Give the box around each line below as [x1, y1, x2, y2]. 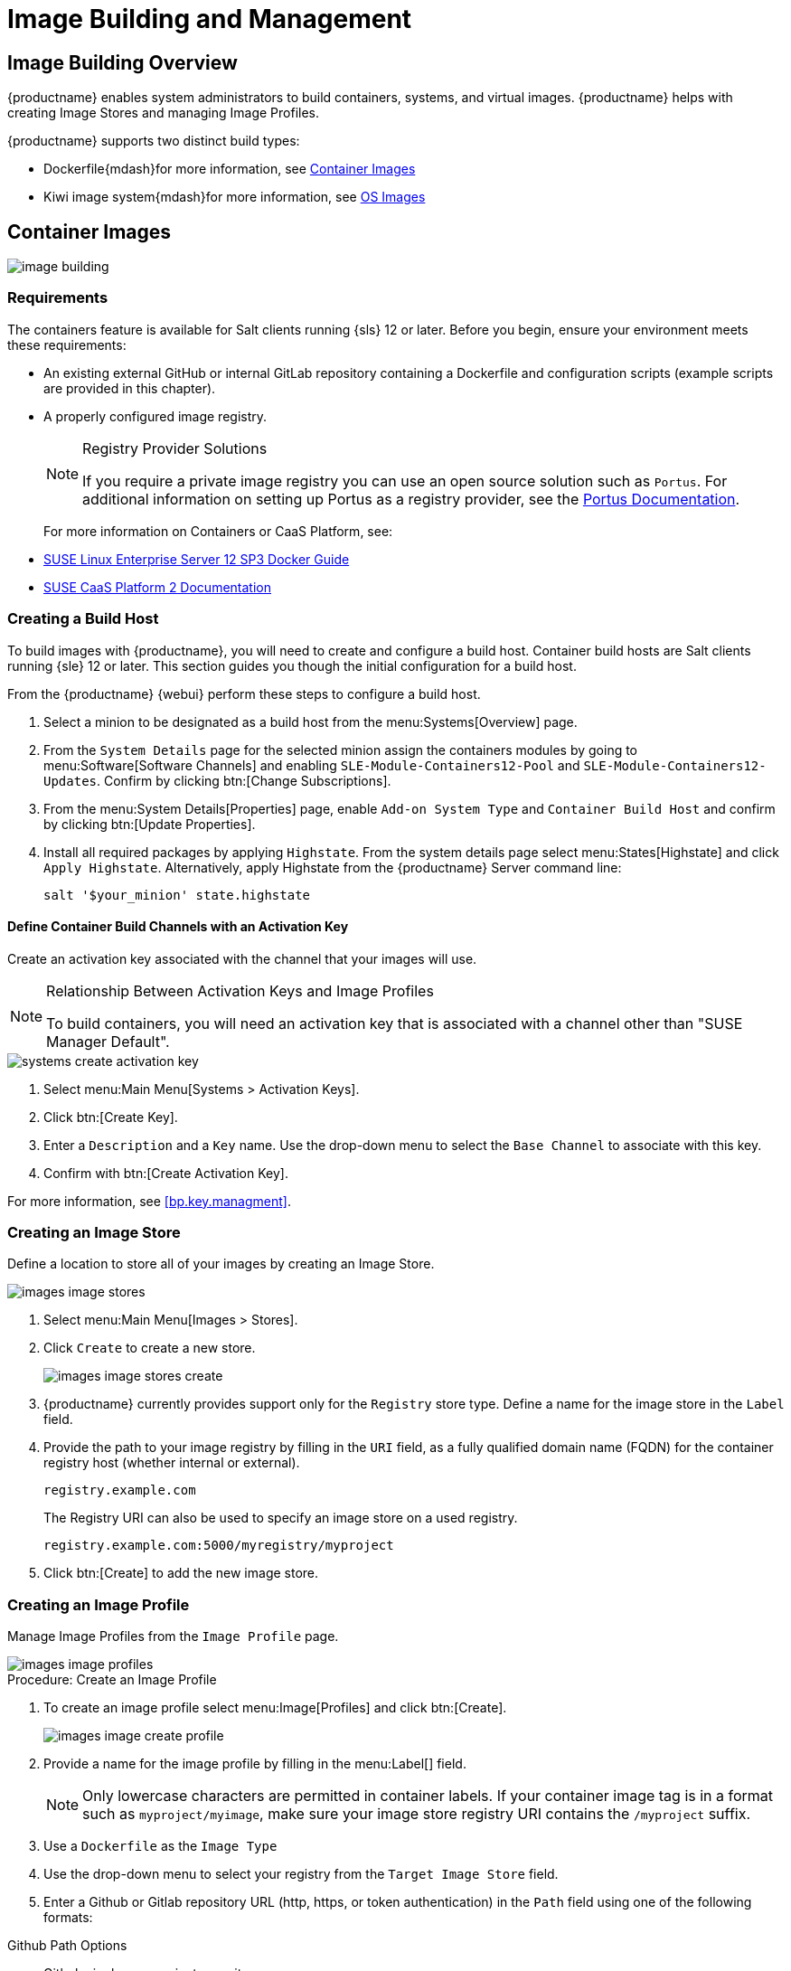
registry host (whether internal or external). [43, 1455, 300, 1471]
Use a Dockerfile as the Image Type [43, 1838, 278, 1854]
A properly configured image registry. [43, 408, 268, 424]
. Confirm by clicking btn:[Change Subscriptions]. [97, 772, 391, 788]
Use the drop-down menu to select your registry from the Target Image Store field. [43, 1866, 559, 1882]
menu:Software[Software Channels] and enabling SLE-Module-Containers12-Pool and [43, 757, 580, 773]
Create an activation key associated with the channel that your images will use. [7, 950, 477, 967]
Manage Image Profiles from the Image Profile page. [7, 1628, 339, 1645]
